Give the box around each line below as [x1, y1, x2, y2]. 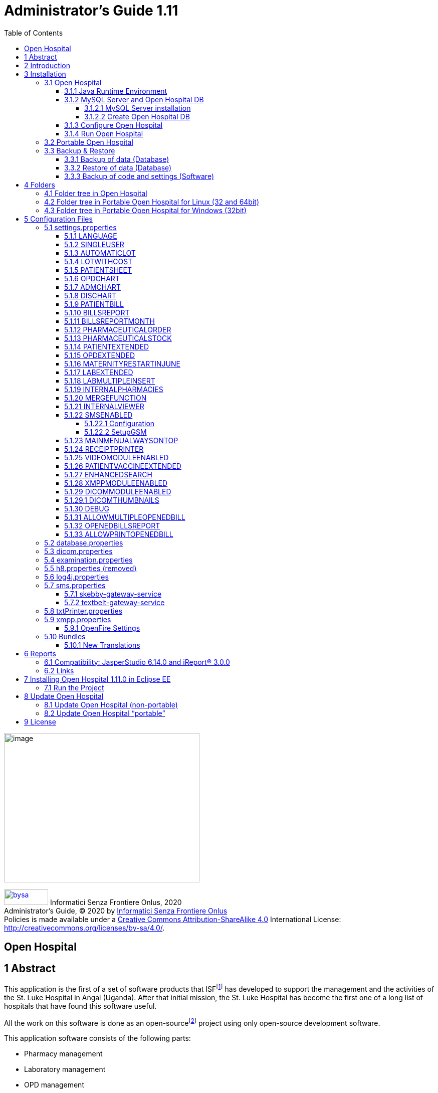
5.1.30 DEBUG [64, 504, 110, 513]
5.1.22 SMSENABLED [64, 410, 133, 419]
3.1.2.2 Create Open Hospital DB [84, 112, 190, 121]
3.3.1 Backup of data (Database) [64, 154, 169, 163]
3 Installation [24, 69, 66, 78]
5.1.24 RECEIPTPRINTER [64, 444, 144, 453]
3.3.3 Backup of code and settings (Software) [64, 171, 214, 180]
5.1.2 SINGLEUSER [64, 240, 124, 249]
